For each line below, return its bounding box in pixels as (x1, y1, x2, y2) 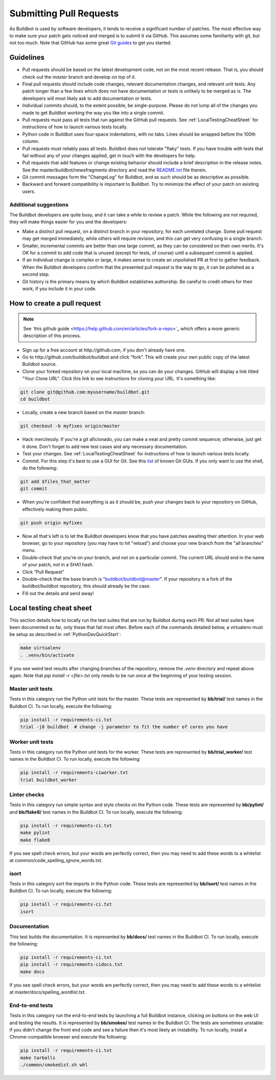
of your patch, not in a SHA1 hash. (22, 562, 94, 568)
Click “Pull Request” (22, 568, 64, 575)
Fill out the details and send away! (22, 590, 94, 596)
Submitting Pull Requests (9, 8, 119, 19)
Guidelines (9, 53, 44, 62)
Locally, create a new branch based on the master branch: (22, 409, 146, 415)
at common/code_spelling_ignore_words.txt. (9, 857, 103, 863)
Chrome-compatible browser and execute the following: (9, 1034, 127, 1040)
